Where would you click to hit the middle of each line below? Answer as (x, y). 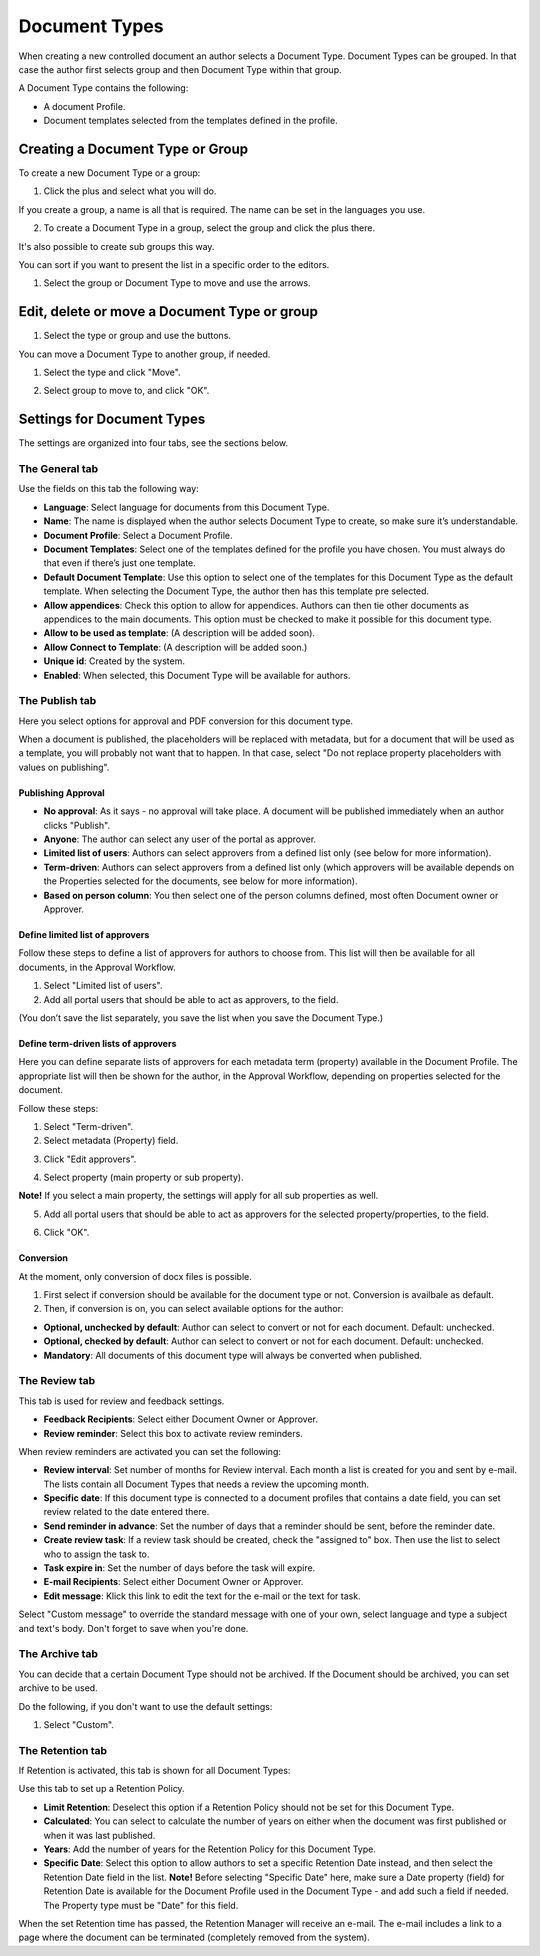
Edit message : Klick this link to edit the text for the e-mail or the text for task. (202, 1596)
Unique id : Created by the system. (114, 661)
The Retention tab (63, 1750)
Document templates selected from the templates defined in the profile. (191, 121)
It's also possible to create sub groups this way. (116, 246)
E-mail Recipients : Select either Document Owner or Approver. (173, 1582)
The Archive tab (58, 1654)
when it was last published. (99, 1835)
